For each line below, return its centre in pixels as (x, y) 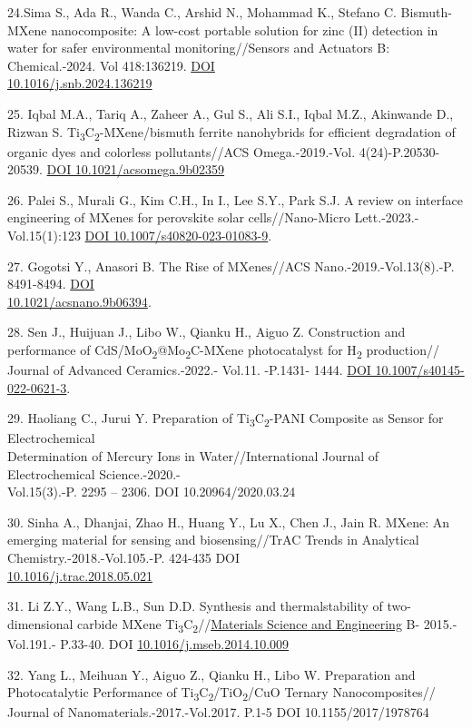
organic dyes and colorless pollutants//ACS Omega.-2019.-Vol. (182, 151)
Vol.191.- (32, 643)
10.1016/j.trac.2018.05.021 (80, 575)
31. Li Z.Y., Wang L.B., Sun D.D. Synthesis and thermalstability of (195, 606)
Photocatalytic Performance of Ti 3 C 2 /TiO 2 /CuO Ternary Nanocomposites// (221, 693)
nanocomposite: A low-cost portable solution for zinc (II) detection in (245, 30)
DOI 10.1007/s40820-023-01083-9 (177, 236)
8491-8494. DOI (51, 284)
